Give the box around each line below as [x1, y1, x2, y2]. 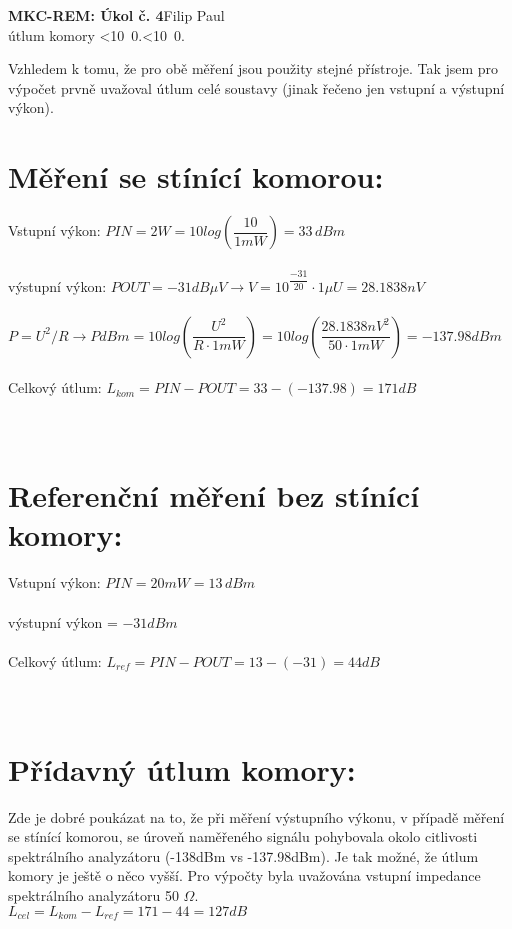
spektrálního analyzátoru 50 [8, 885, 179, 906]
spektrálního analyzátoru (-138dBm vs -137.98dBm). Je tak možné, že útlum [8, 845, 479, 866]
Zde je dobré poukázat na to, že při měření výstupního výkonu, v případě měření [8, 806, 505, 827]
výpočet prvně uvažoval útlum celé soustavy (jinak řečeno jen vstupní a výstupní [8, 77, 505, 98]
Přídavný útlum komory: [8, 748, 356, 789]
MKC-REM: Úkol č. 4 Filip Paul [8, 5, 225, 25]
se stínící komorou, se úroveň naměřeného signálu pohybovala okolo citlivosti [8, 826, 478, 847]
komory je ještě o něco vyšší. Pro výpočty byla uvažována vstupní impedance [8, 865, 481, 886]
